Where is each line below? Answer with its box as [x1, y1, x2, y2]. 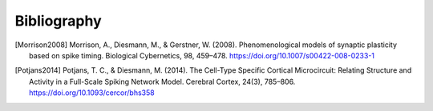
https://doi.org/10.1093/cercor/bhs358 [29, 88, 156, 97]
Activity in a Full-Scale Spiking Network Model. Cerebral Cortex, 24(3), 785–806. [29, 77, 296, 86]
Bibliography [14, 12, 102, 30]
